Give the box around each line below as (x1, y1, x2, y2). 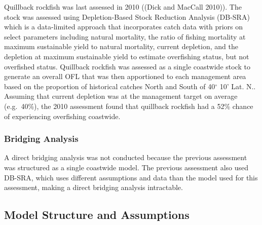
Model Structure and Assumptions (4, 207, 190, 222)
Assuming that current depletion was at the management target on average (4, 91, 238, 101)
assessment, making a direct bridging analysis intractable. (4, 182, 183, 193)
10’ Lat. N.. (219, 81, 256, 91)
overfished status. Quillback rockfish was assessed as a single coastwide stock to (4, 61, 250, 71)
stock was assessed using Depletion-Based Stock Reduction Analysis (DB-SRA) (4, 11, 250, 22)
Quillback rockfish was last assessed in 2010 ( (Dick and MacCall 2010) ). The (4, 2, 242, 12)
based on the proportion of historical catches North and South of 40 (4, 81, 215, 91)
